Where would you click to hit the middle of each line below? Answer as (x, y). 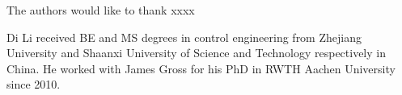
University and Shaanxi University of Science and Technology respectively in (196, 53)
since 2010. (34, 84)
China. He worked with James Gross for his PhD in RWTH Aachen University (201, 68)
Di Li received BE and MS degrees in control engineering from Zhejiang (184, 37)
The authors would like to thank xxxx (101, 10)
